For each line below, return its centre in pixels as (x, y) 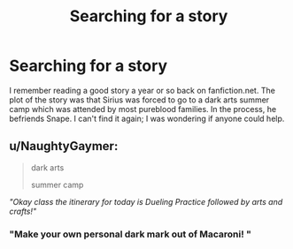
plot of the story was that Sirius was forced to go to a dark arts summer (139, 100)
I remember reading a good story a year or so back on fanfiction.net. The (143, 90)
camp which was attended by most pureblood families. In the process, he (143, 109)
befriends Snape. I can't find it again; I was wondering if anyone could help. (147, 118)
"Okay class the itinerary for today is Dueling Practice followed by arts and (146, 201)
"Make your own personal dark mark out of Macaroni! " (131, 234)
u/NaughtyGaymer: (64, 146)
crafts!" (23, 211)
